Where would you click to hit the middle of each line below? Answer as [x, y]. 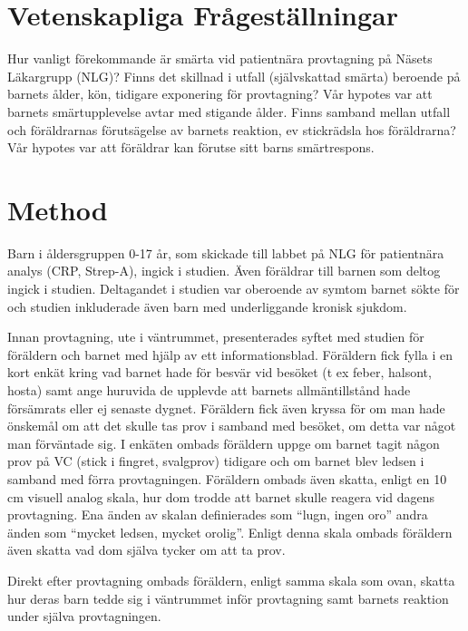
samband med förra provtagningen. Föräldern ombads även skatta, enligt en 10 [227, 478]
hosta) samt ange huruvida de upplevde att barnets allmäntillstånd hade [209, 389]
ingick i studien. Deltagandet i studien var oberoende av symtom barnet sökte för [234, 288]
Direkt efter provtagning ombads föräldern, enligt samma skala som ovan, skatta [231, 580]
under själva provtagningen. [84, 616]
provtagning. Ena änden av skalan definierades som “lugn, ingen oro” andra [218, 515]
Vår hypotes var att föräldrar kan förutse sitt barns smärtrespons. [191, 147]
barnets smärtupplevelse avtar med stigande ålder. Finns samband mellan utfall [229, 111]
